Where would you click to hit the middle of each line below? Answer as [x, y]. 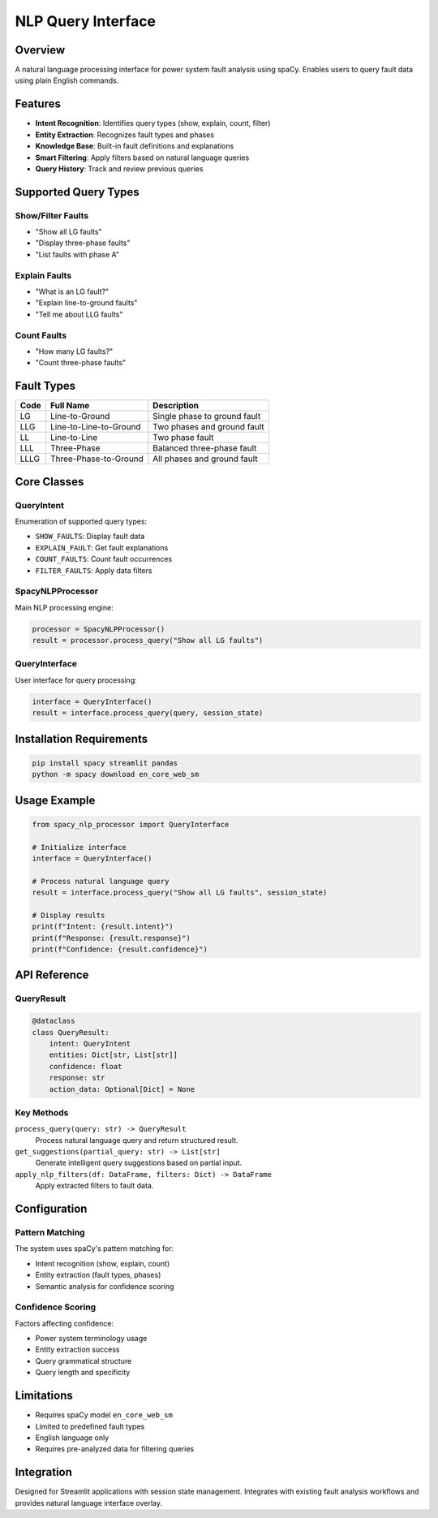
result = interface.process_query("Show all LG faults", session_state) [180, 893]
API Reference [52, 975]
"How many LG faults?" [74, 351]
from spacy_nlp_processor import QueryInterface [131, 824]
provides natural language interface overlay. [88, 1503]
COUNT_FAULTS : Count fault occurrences [104, 559]
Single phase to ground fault [207, 416]
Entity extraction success [77, 1350]
